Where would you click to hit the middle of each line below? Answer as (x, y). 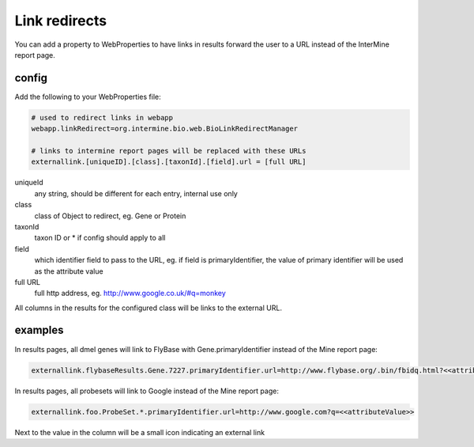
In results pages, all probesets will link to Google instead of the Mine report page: (147, 391)
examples (39, 330)
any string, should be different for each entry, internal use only (136, 193)
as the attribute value (69, 271)
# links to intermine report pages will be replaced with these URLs (169, 151)
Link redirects (60, 21)
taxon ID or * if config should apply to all (100, 238)
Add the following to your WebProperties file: (88, 97)
